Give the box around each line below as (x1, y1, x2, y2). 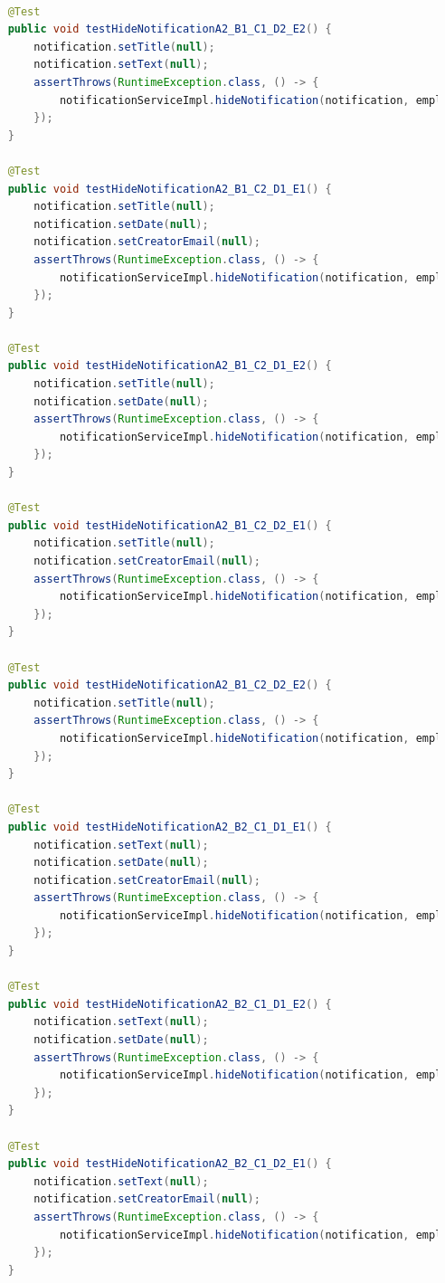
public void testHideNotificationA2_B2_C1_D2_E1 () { (7, 1157, 332, 1171)
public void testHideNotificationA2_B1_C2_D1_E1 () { (7, 182, 332, 195)
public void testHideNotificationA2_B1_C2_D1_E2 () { (7, 359, 332, 373)
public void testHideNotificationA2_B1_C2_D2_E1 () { (7, 518, 332, 532)
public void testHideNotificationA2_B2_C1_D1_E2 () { (7, 997, 332, 1011)
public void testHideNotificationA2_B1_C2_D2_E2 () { (7, 679, 332, 692)
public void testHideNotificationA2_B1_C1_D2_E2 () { (7, 23, 332, 36)
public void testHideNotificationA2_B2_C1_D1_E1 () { (7, 820, 332, 833)
